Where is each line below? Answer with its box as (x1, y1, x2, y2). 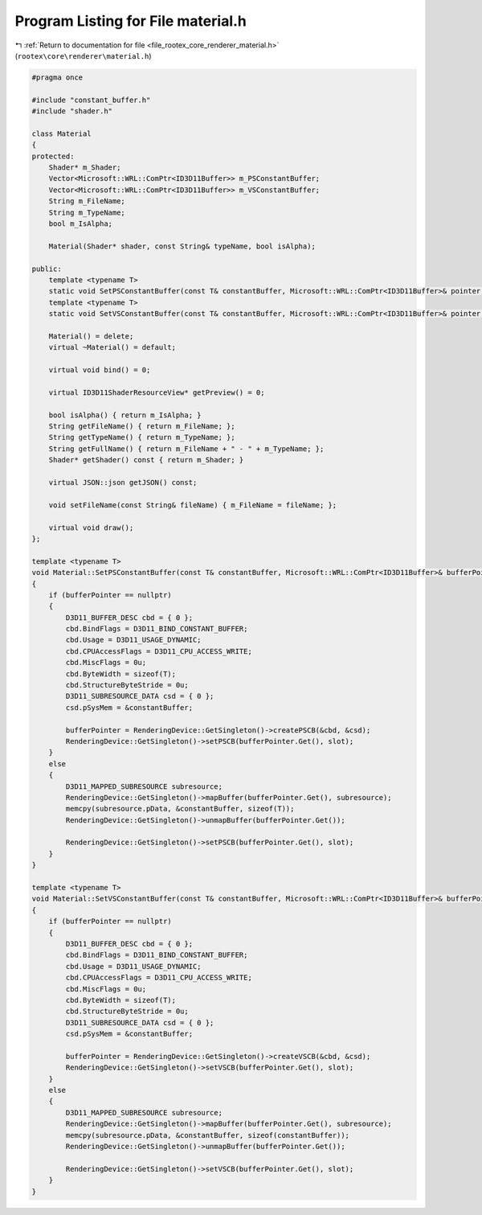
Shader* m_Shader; (48, 163, 121, 172)
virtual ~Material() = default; (48, 343, 177, 352)
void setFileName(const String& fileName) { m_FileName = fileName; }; (48, 500, 337, 510)
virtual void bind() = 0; (48, 366, 151, 375)
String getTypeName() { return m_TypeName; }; (48, 433, 236, 442)
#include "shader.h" (31, 107, 112, 116)
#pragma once (31, 72, 84, 82)
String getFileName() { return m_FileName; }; (48, 422, 236, 431)
